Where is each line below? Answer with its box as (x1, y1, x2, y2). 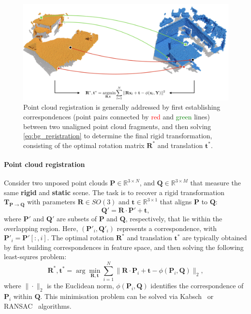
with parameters (27, 197, 75, 207)
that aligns (160, 197, 192, 207)
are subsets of (56, 214, 97, 224)
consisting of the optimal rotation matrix (23, 140, 145, 150)
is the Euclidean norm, (46, 281, 114, 291)
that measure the (190, 178, 241, 188)
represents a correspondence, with (117, 223, 217, 233)
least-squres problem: (4, 251, 67, 262)
